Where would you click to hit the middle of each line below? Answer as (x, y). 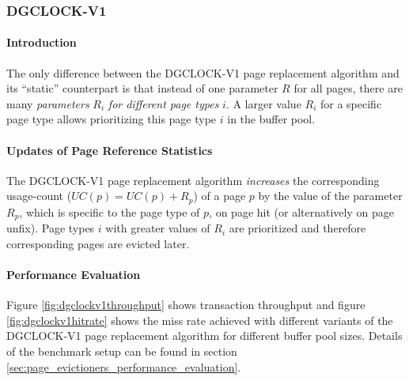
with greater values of (158, 228)
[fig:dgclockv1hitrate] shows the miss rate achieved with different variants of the (200, 320)
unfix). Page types (51, 228)
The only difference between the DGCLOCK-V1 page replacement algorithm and (203, 72)
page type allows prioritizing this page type (112, 119)
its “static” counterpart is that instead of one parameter (142, 88)
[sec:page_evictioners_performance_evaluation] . (124, 366)
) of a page (220, 196)
